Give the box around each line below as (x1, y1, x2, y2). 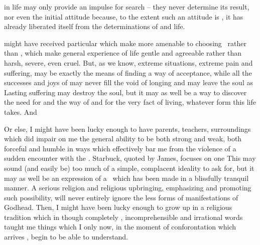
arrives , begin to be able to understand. (4, 231, 128, 242)
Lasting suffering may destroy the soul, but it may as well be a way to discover (4, 87, 247, 97)
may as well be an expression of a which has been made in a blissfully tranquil (4, 172, 249, 183)
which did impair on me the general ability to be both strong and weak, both (4, 133, 242, 144)
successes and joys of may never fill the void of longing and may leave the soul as (4, 77, 253, 88)
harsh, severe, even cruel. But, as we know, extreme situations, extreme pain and (4, 57, 253, 68)
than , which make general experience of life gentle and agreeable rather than (4, 48, 242, 58)
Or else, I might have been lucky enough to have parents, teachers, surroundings (4, 123, 251, 134)
